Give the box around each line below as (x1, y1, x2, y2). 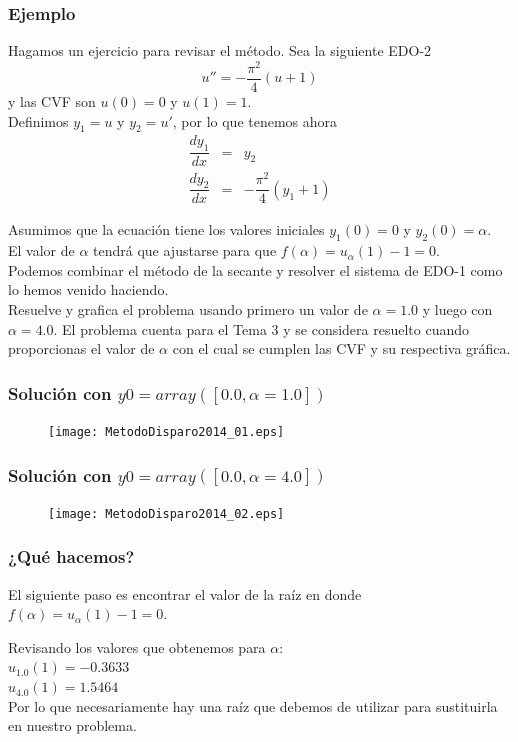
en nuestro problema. (8, 715, 137, 736)
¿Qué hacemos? (8, 544, 135, 569)
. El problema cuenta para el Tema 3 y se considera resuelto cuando (53, 318, 470, 339)
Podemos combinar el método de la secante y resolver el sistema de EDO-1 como (8, 259, 503, 280)
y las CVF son (8, 90, 96, 111)
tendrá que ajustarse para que (93, 240, 277, 261)
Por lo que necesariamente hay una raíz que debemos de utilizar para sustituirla (8, 695, 498, 716)
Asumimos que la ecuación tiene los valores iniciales (8, 219, 325, 240)
